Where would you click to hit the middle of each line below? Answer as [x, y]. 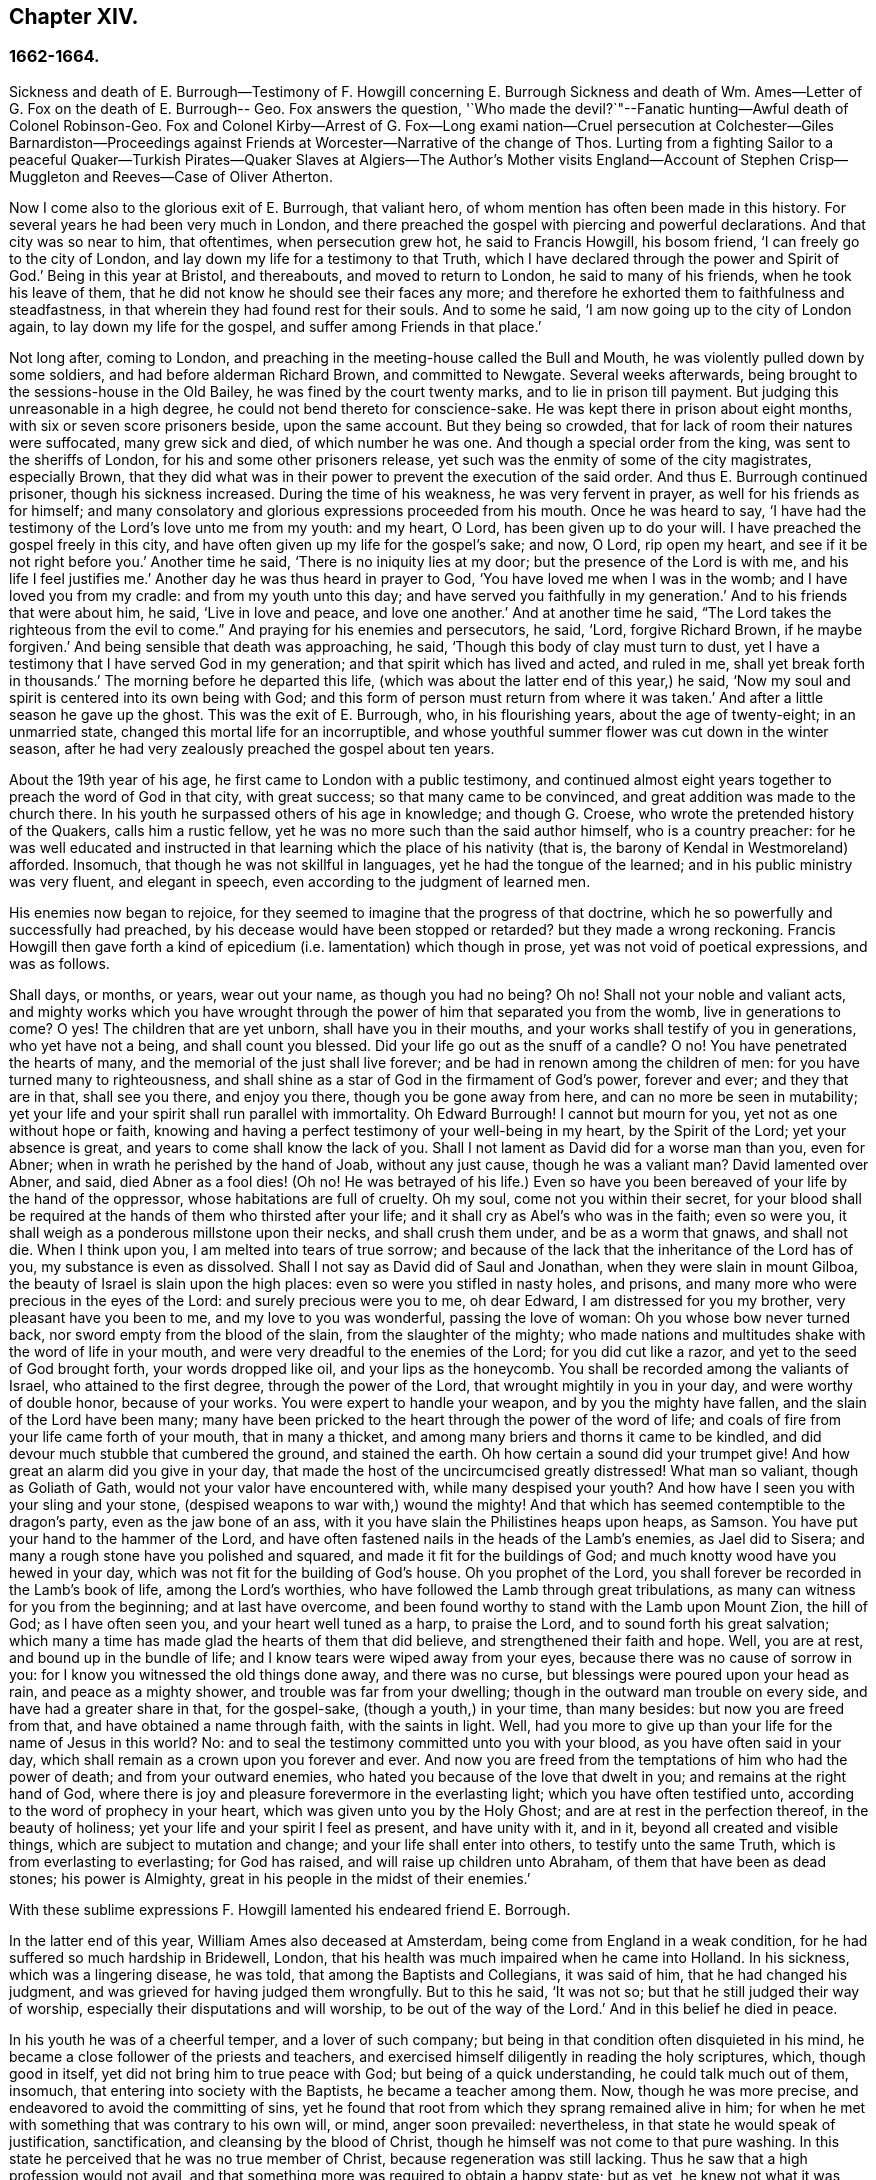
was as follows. [59, 963]
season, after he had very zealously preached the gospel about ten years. [252, 748]
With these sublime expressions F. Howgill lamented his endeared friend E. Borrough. [290, 1909]
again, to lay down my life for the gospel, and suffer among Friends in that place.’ [275, 326]
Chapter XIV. [74, 16]
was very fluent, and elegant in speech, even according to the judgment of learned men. [300, 881]
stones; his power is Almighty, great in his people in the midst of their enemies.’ [270, 1878]
